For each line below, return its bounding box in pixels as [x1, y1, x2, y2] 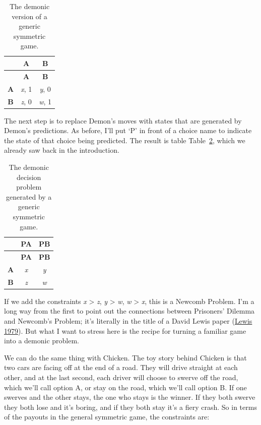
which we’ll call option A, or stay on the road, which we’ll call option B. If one [4, 382, 247, 392]
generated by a [6, 191, 52, 202]
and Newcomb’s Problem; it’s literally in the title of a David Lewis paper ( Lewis [4, 315, 252, 326]
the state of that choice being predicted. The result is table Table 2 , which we [4, 135, 245, 145]
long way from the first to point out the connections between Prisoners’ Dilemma [4, 306, 255, 316]
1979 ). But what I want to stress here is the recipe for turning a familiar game [4, 325, 246, 336]
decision [17, 171, 41, 182]
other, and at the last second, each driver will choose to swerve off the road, [4, 372, 238, 382]
